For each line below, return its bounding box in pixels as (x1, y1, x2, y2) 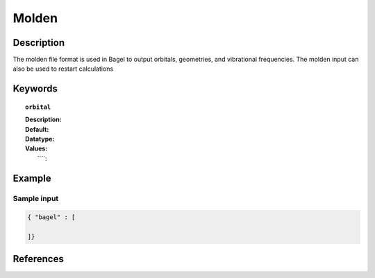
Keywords (12, 83, 58, 95)
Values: (25, 144, 48, 153)
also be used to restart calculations (12, 64, 114, 73)
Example (12, 172, 51, 184)
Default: (25, 125, 49, 133)
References (12, 253, 64, 265)
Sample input (12, 193, 59, 203)
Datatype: (25, 135, 55, 144)
